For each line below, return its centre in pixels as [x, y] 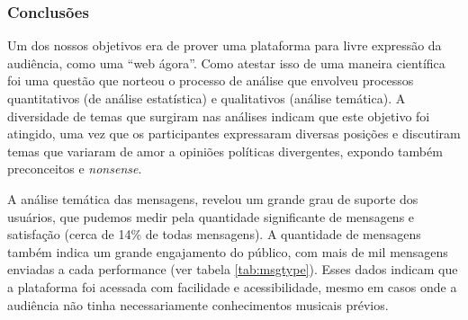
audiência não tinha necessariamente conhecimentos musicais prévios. [198, 304]
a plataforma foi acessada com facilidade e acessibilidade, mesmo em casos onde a [232, 286]
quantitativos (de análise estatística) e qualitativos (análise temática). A [207, 98]
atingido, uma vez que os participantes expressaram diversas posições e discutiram [234, 133]
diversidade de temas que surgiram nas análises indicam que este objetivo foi [219, 116]
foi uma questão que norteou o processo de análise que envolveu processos [211, 80]
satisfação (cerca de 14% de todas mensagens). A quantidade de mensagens [214, 234]
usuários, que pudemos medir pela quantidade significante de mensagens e [211, 216]
